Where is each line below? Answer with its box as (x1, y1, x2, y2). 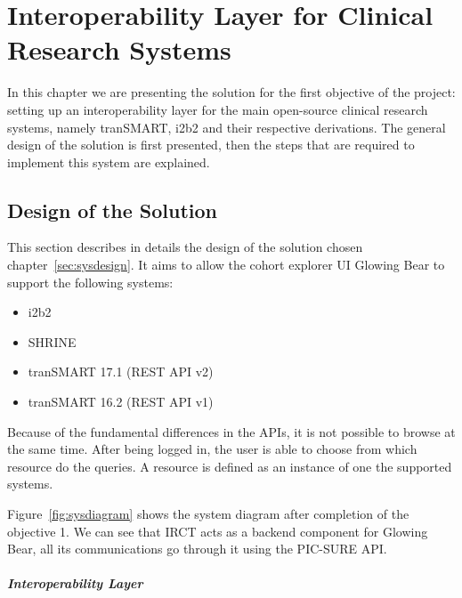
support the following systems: (7, 272, 174, 291)
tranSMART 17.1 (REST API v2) (28, 362, 214, 381)
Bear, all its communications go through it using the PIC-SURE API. (7, 539, 387, 558)
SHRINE (28, 332, 77, 351)
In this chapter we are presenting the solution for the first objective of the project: (7, 83, 456, 101)
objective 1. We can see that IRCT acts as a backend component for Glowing (7, 521, 428, 540)
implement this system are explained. (7, 152, 210, 171)
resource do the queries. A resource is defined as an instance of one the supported (7, 457, 452, 475)
